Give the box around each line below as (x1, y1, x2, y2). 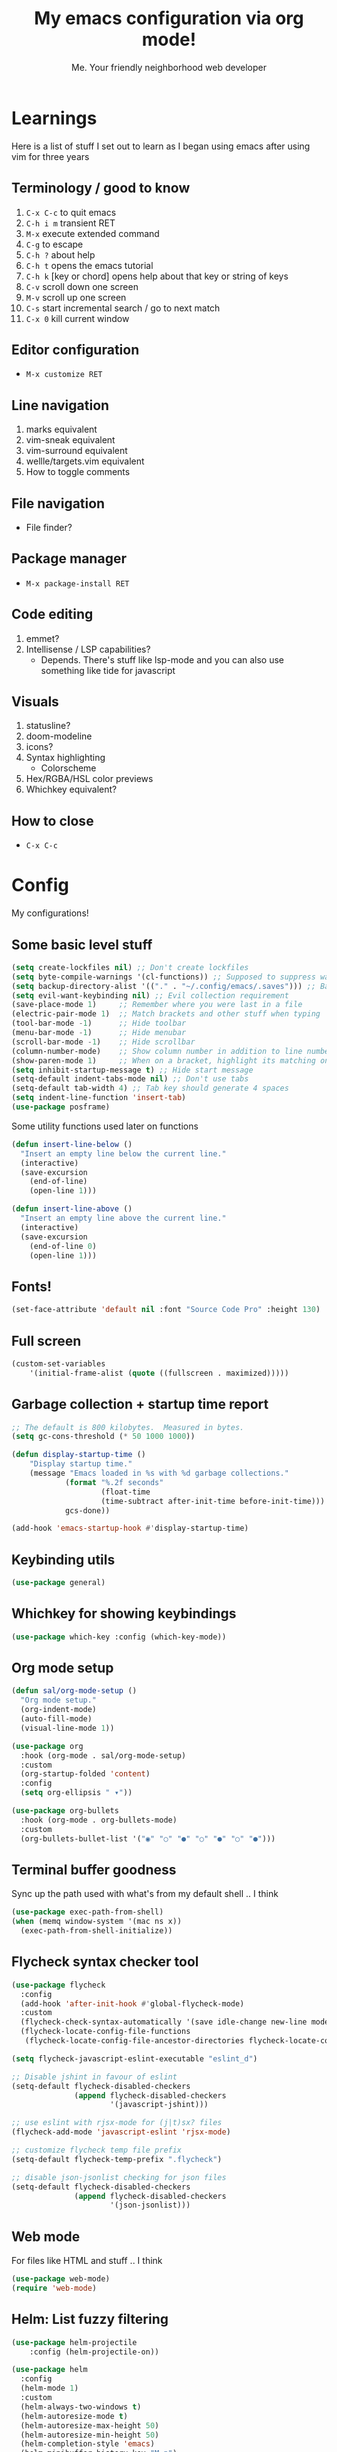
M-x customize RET (25, 370, 103, 380)
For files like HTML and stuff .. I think (11, 2255, 163, 2267)
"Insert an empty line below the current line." (20, 1148, 227, 1159)
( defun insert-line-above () (11, 1204, 133, 1214)
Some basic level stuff (11, 936, 153, 953)
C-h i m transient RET (25, 217, 116, 229)
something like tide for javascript (40, 664, 176, 676)
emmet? (25, 632, 60, 644)
